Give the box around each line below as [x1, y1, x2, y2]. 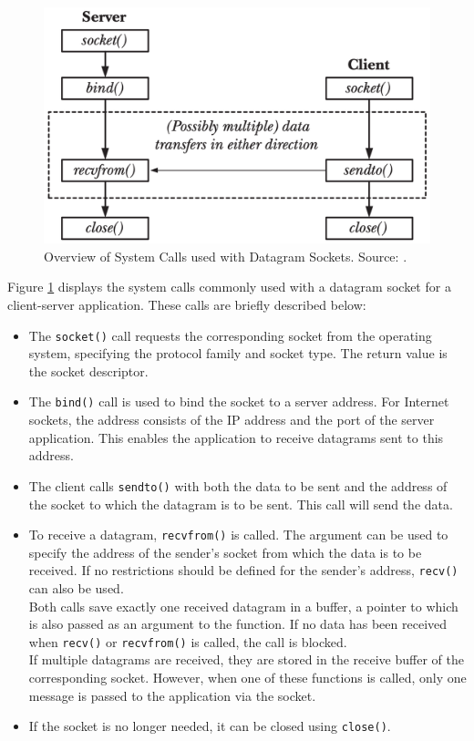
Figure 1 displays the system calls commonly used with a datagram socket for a [7, 277, 451, 296]
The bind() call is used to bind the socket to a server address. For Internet [28, 392, 449, 411]
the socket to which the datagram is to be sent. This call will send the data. [28, 494, 453, 513]
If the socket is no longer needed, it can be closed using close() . [28, 716, 391, 736]
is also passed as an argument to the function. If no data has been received [28, 614, 448, 633]
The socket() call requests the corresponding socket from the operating [28, 325, 432, 345]
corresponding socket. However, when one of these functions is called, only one [28, 668, 467, 687]
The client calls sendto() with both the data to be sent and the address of [28, 476, 448, 495]
